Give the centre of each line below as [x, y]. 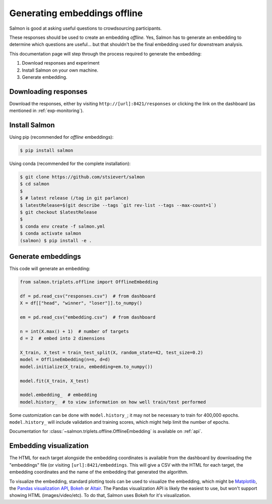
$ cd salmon [35, 184]
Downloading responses [48, 92]
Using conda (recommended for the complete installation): [70, 163]
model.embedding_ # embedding [59, 395]
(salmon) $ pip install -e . [56, 240]
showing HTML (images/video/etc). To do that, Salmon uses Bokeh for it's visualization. [100, 495]
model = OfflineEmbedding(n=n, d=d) [65, 360]
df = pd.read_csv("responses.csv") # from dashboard [88, 296]
